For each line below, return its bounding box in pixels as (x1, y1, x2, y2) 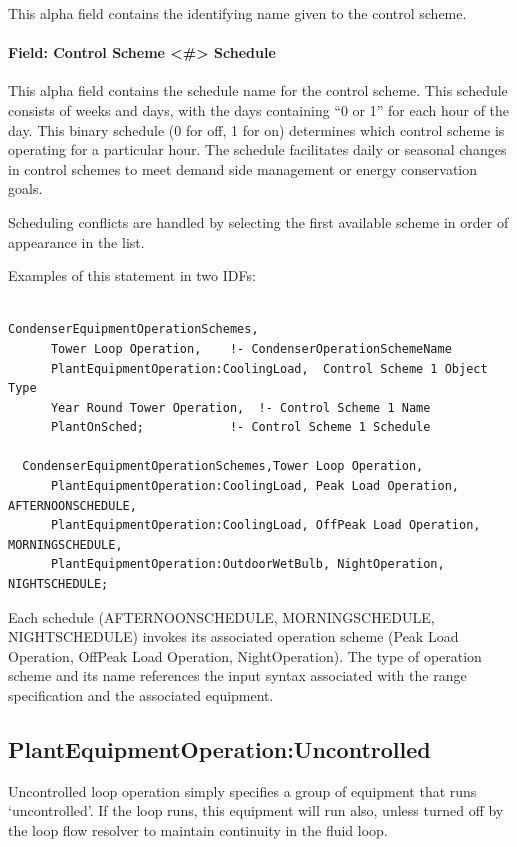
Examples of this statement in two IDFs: (8, 265, 256, 286)
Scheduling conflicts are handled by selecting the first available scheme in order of (8, 211, 509, 232)
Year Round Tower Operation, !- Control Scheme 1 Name (50, 400, 431, 415)
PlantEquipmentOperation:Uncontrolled (8, 734, 431, 764)
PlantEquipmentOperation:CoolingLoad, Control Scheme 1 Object (50, 361, 488, 376)
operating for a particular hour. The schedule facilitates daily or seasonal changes (8, 139, 507, 160)
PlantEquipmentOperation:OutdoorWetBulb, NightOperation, (50, 557, 445, 572)
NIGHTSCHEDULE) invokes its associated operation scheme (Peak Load (8, 626, 459, 647)
